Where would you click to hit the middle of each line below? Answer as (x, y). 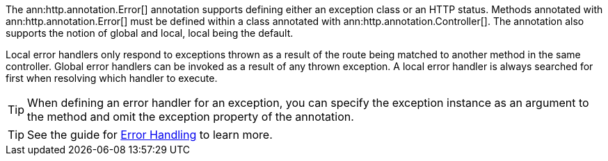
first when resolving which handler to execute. (112, 78)
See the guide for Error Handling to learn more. (150, 135)
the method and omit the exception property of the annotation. (191, 117)
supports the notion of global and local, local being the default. (150, 33)
